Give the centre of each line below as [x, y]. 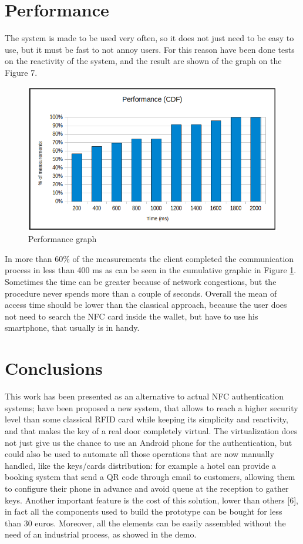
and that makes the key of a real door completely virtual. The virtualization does [151, 430]
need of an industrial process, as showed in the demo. [101, 534]
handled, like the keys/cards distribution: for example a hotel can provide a [141, 465]
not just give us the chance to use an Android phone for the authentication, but [149, 442]
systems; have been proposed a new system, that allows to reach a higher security [151, 407]
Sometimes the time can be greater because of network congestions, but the [141, 282]
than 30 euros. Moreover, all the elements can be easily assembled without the [145, 523]
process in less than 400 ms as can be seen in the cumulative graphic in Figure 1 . [151, 270]
